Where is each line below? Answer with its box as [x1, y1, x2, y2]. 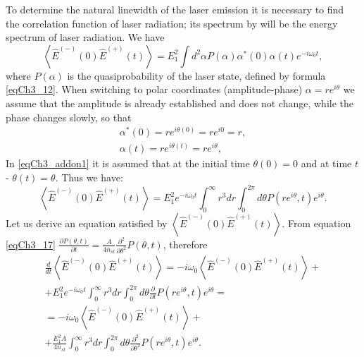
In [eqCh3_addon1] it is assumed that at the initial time [6, 156, 250, 171]
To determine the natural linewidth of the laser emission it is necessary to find [6, 2, 344, 16]
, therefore [163, 236, 208, 251]
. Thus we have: [55, 169, 123, 184]
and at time [301, 156, 352, 171]
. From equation [282, 215, 351, 230]
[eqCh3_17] [6, 236, 56, 251]
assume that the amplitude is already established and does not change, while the [6, 95, 353, 110]
